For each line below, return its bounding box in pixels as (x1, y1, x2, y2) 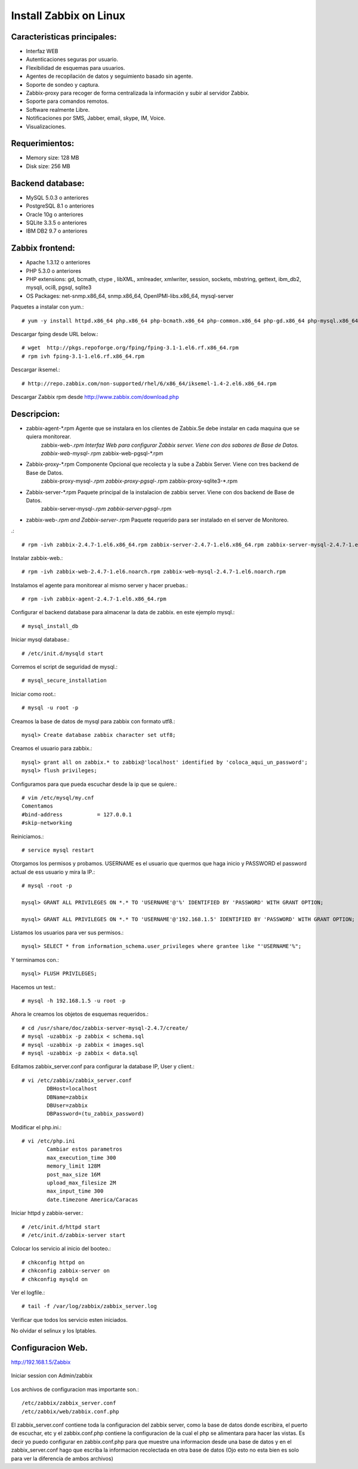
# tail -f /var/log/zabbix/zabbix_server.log (21, 1303, 158, 1310)
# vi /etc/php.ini (21, 1138, 76, 1145)
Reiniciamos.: (11, 833, 44, 840)
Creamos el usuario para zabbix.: (11, 745, 92, 752)
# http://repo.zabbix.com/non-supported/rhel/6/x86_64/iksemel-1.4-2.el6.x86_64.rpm (21, 380, 277, 387)
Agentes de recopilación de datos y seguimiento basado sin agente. (26, 72, 193, 80)
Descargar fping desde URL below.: (11, 330, 98, 337)
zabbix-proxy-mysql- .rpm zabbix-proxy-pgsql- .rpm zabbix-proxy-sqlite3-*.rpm (41, 477, 238, 484)
